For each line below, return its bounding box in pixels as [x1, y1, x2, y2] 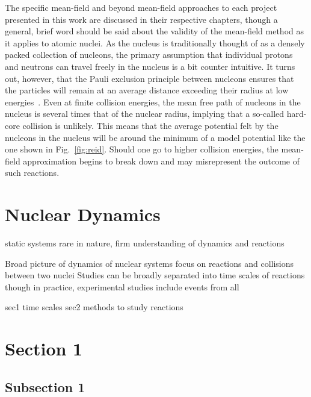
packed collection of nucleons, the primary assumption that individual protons [5, 48, 293, 61]
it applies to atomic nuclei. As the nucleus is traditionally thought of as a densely [5, 36, 305, 49]
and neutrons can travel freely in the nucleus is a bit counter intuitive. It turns [5, 60, 295, 72]
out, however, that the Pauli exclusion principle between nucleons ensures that [5, 72, 294, 84]
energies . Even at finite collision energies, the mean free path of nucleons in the [5, 95, 301, 108]
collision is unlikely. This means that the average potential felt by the [22, 119, 279, 131]
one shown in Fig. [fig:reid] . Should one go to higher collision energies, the [5, 143, 279, 155]
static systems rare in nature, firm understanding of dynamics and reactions [5, 237, 285, 249]
